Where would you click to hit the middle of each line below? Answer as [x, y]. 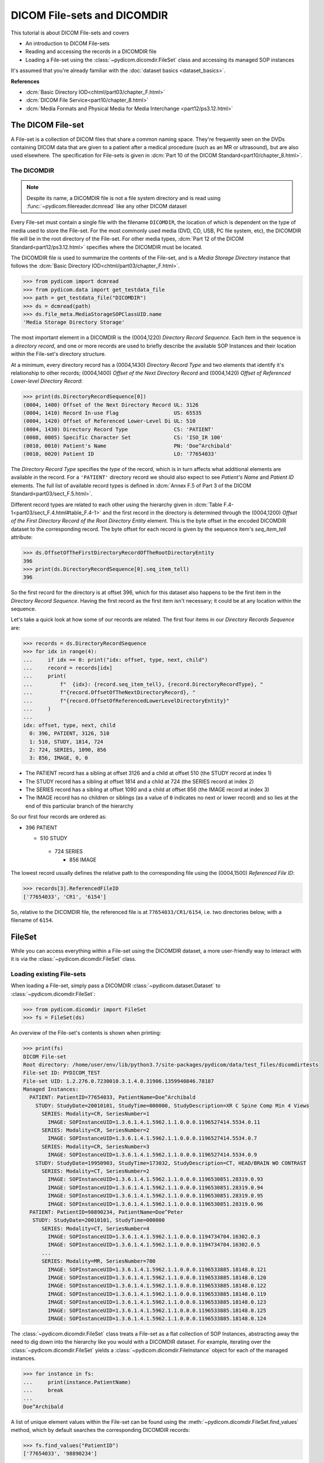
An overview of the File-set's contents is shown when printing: [86, 1033]
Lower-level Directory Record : [47, 381]
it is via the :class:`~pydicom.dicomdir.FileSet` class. [74, 959]
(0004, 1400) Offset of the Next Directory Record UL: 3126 [111, 405]
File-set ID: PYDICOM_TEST [62, 1073]
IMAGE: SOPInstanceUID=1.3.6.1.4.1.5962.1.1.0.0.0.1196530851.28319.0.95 [156, 1196]
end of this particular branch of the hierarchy [79, 806]
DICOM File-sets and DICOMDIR [90, 15]
